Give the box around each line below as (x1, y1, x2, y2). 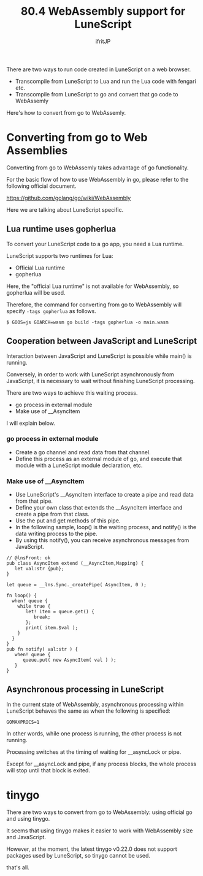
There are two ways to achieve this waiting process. (6, 389, 138, 397)
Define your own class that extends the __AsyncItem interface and (15, 504, 183, 511)
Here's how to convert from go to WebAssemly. (6, 109, 126, 116)
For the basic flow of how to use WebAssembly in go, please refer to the (6, 176, 189, 183)
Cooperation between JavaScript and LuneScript (6, 336, 197, 346)
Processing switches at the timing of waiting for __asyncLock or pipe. (6, 748, 182, 756)
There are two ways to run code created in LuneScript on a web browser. (6, 66, 191, 73)
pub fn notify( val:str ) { (6, 646, 79, 653)
